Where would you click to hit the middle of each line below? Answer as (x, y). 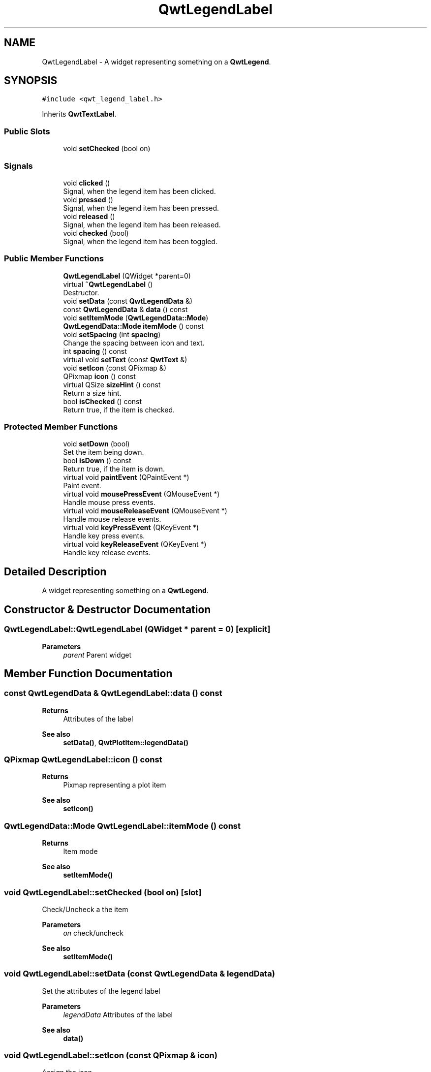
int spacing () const (95, 351)
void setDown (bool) (96, 444)
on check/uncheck (93, 933)
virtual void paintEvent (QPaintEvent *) (126, 477)
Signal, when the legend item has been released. (142, 224)
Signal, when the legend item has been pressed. (141, 208)
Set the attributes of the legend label (101, 991)
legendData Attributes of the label (118, 1014)
